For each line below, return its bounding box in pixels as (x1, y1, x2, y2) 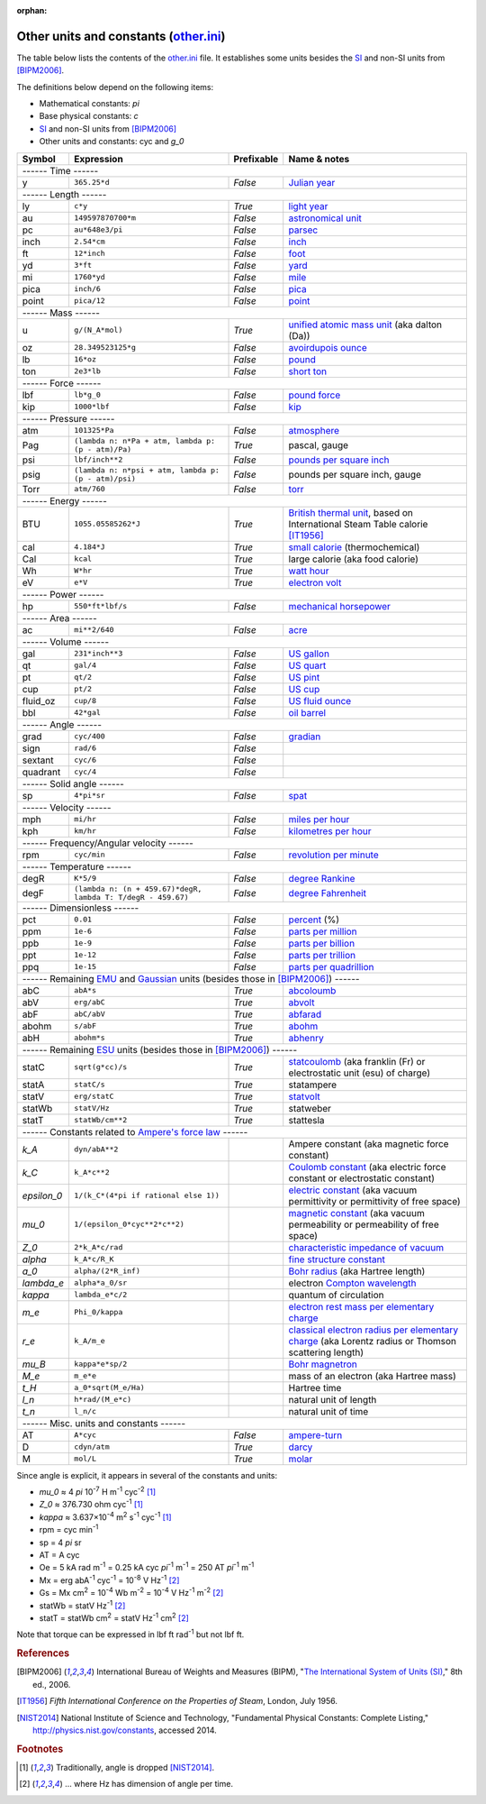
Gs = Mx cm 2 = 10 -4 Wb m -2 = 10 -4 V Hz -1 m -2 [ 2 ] (39, 1586, 224, 1598)
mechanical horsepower (288, 600, 391, 612)
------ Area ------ (22, 611, 98, 624)
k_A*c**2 (73, 1168, 110, 1177)
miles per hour (288, 812, 350, 825)
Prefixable (233, 152, 279, 165)
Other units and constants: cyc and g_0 (39, 136, 184, 147)
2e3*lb (73, 366, 101, 376)
